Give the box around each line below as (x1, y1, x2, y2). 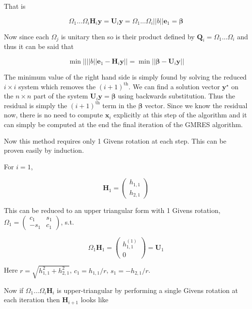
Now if (4, 285, 24, 295)
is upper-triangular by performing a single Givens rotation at (57, 285, 238, 295)
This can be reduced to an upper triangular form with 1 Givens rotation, (4, 205, 220, 215)
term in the (102, 100, 136, 110)
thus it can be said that (4, 41, 74, 51)
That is (4, 1, 26, 11)
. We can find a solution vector (128, 81, 220, 91)
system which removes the (18, 81, 96, 91)
